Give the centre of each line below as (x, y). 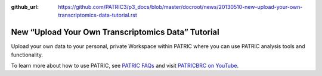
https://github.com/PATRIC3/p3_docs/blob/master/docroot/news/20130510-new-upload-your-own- (180, 7)
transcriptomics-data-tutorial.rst (97, 15)
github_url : (25, 7)
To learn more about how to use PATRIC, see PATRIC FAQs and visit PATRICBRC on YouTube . (125, 66)
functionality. (27, 55)
